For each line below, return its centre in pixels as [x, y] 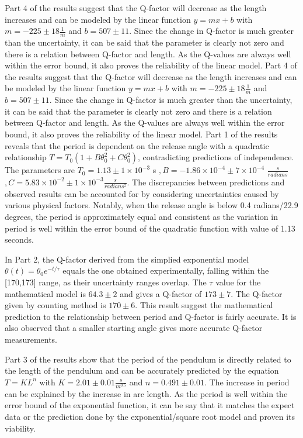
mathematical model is [45, 293]
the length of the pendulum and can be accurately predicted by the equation [142, 370]
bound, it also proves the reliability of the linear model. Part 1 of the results [141, 134]
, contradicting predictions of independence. [216, 157]
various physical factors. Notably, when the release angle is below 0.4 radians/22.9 [151, 205]
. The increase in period [247, 382]
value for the [238, 282]
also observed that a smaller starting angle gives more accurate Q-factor [134, 328]
